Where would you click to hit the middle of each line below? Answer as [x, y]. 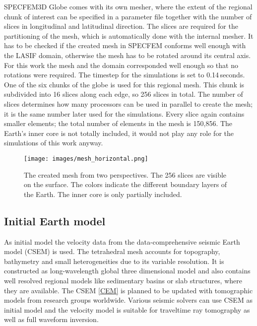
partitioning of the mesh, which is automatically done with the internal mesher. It [129, 35]
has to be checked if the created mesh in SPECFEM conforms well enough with [125, 45]
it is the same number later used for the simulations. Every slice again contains [124, 113]
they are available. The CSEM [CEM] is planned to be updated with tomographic [128, 290]
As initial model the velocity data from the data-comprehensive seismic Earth [122, 241]
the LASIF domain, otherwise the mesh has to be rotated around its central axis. [128, 55]
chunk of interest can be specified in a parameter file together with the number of [128, 16]
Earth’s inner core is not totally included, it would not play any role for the [119, 133]
